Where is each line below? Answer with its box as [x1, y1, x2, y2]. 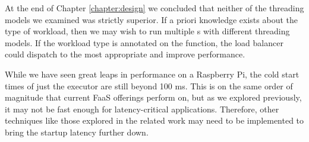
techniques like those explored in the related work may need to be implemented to [5, 114, 304, 127]
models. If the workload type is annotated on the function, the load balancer [5, 36, 283, 49]
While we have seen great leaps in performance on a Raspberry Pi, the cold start [5, 67, 299, 80]
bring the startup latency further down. [5, 125, 149, 138]
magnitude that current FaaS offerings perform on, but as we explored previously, [5, 91, 302, 104]
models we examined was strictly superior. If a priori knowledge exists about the [5, 13, 298, 25]
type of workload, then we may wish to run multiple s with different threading [5, 25, 290, 37]
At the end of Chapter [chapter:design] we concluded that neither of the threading [5, 2, 304, 14]
